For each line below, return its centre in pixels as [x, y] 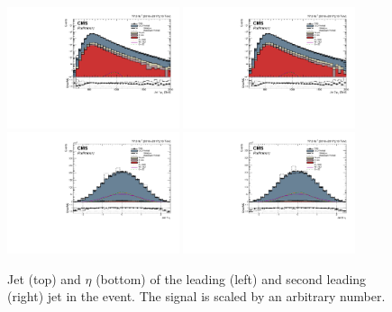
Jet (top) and [44, 278]
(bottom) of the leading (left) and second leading [231, 278]
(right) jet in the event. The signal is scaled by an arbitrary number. [196, 296]
